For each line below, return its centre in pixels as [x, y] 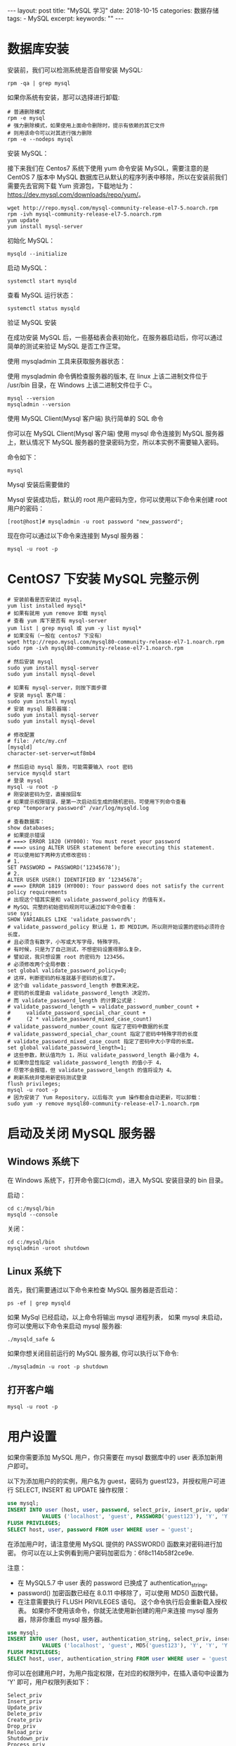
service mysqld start [39, 773]
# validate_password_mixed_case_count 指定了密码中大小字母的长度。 [102, 1041]
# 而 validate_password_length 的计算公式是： [72, 1000]
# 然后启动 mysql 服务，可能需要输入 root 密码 [70, 767]
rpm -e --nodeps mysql [40, 139]
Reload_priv [25, 1732]
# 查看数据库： [26, 822]
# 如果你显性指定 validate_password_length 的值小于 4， [86, 1062]
